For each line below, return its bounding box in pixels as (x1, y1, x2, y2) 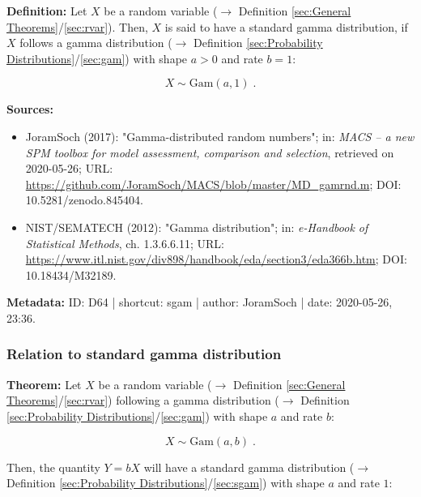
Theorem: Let (6, 375, 82, 392)
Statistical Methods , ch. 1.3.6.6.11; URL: (25, 234, 224, 251)
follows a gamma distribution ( (19, 34, 172, 51)
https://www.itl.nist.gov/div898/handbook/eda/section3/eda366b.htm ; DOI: (25, 251, 407, 268)
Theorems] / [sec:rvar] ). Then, (6, 18, 148, 35)
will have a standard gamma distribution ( (143, 458, 355, 475)
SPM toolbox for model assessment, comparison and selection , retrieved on (25, 144, 394, 161)
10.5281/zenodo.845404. (25, 191, 143, 208)
